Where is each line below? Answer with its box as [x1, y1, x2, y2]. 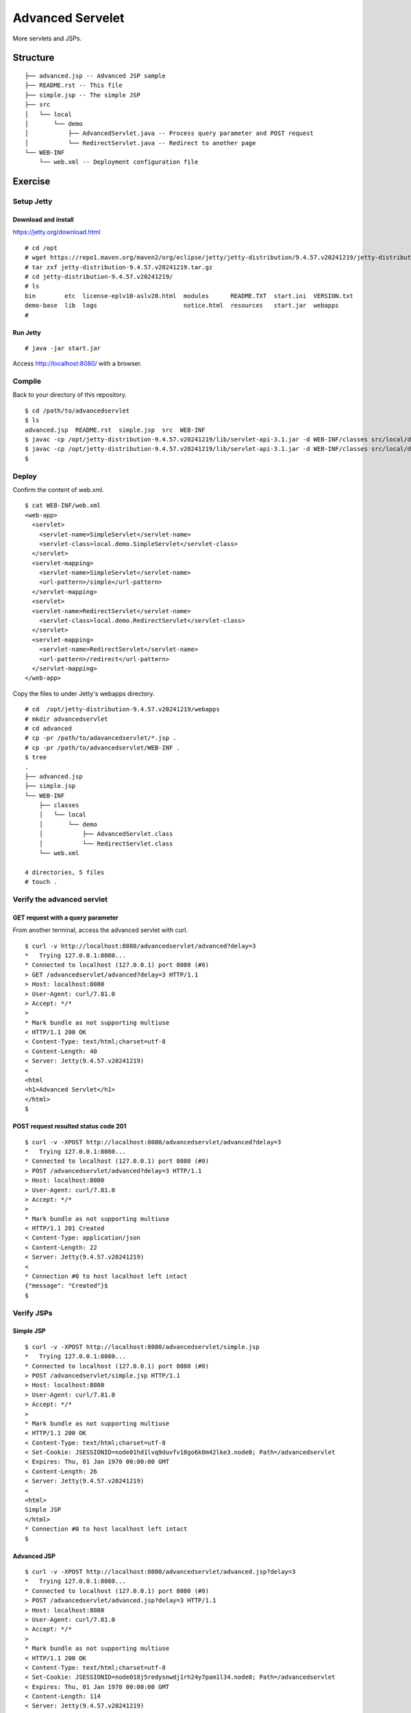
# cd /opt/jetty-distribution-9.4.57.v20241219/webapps [25, 706, 221, 713]
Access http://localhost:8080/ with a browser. [12, 360, 142, 368]
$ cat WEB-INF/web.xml [25, 502, 101, 510]
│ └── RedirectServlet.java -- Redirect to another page [25, 139, 256, 147]
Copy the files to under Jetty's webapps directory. [12, 689, 155, 698]
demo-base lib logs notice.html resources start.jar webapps [25, 301, 339, 310]
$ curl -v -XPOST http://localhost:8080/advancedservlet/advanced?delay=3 [25, 1138, 282, 1146]
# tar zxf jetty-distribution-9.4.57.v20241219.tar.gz [25, 263, 213, 271]
